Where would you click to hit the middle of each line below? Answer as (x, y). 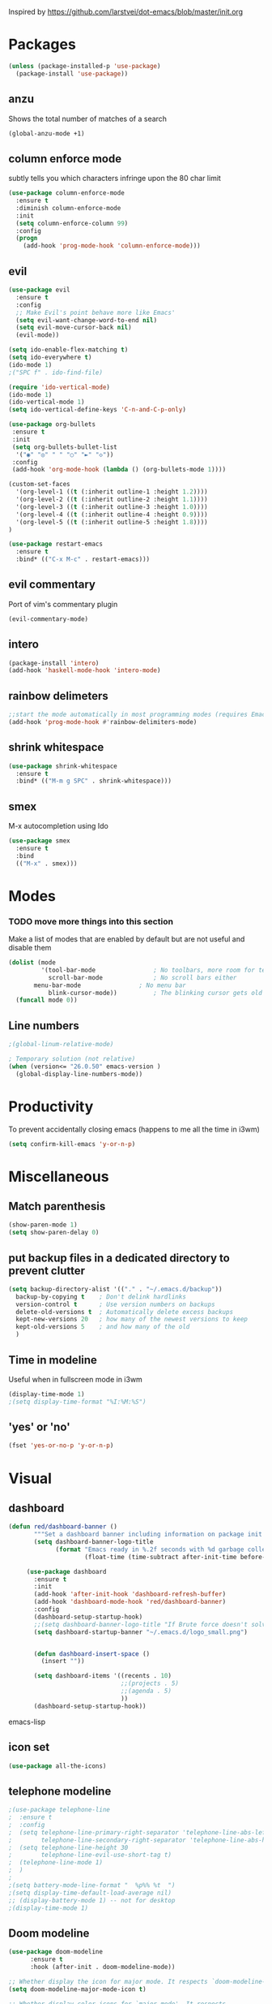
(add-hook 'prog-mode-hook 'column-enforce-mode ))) (112, 246)
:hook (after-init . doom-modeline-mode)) (102, 1967)
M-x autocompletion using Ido (59, 826)
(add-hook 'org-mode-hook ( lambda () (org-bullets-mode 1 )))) (119, 470)
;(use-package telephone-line (59, 1810)
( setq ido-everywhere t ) (50, 357)
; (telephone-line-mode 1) (56, 1863)
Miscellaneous (59, 1177)
